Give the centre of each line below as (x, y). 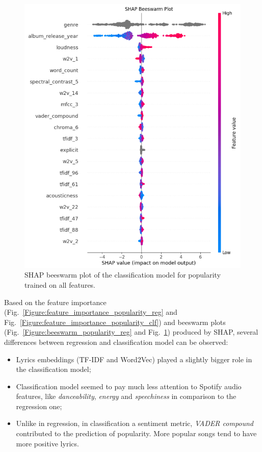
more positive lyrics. (47, 443)
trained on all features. (60, 284)
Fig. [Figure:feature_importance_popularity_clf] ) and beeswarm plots (115, 322)
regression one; (39, 406)
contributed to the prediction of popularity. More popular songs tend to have (136, 433)
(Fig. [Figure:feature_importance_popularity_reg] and (91, 312)
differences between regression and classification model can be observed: (116, 342)
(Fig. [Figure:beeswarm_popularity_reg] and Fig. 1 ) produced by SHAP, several (131, 332)
